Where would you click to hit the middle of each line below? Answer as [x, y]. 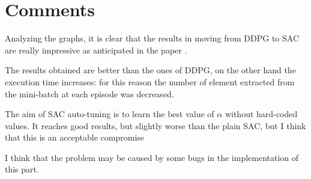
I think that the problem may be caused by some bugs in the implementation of [152, 157]
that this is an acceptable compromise [75, 137]
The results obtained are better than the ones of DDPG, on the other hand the [150, 70]
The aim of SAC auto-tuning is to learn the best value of [110, 114]
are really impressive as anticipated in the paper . [96, 50]
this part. [22, 169]
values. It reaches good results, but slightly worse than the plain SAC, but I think [155, 125]
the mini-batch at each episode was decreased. [89, 93]
